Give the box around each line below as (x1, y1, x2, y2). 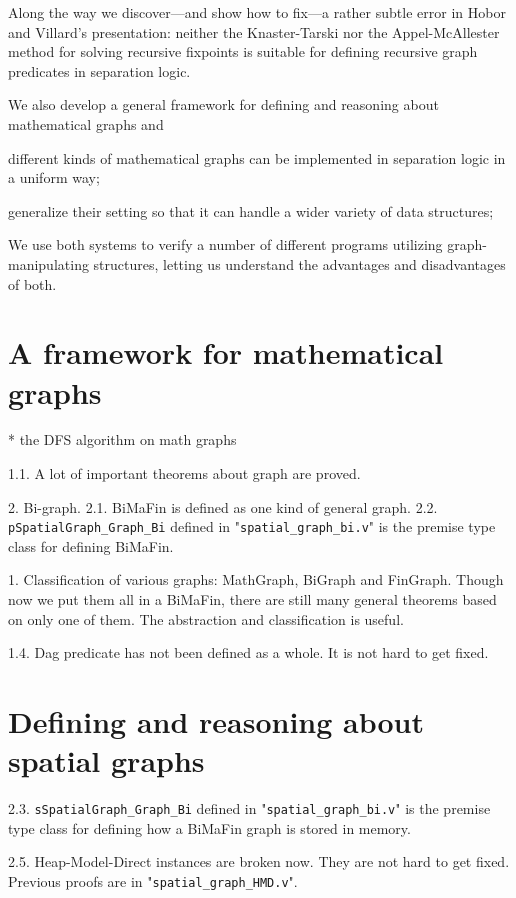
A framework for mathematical (8, 332, 444, 373)
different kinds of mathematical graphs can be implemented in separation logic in (8, 147, 506, 168)
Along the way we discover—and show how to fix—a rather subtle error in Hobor (8, 2, 506, 22)
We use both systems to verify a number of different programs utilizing (8, 234, 443, 255)
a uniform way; (8, 167, 100, 188)
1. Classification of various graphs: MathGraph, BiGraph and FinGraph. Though (8, 569, 504, 590)
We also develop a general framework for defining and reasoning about (8, 94, 439, 115)
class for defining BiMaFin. (8, 535, 174, 556)
